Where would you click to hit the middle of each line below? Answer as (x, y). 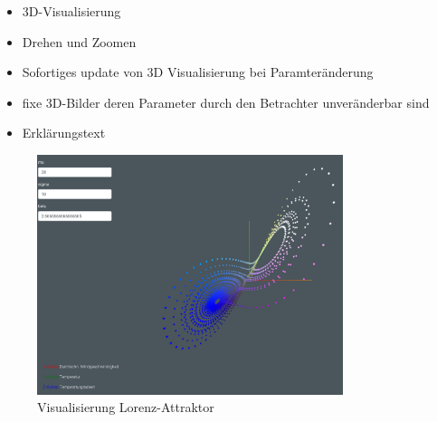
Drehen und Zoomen (79, 41)
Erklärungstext (64, 133)
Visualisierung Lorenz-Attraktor (126, 407)
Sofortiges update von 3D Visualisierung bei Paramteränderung (198, 72)
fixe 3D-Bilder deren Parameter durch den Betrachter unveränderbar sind (226, 102)
